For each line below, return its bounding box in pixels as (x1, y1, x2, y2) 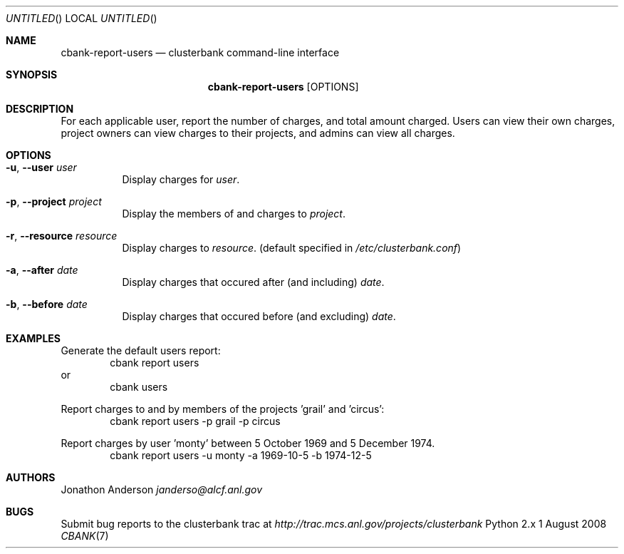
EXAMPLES (6, 332, 61, 344)
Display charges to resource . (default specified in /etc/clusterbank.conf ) (122, 242, 462, 254)
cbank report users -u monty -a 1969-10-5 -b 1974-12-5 (110, 449, 372, 461)
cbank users (110, 381, 168, 393)
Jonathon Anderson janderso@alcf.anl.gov (61, 483, 263, 496)
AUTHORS (6, 471, 56, 483)
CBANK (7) (61, 530, 109, 542)
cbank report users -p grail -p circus (110, 415, 281, 427)
